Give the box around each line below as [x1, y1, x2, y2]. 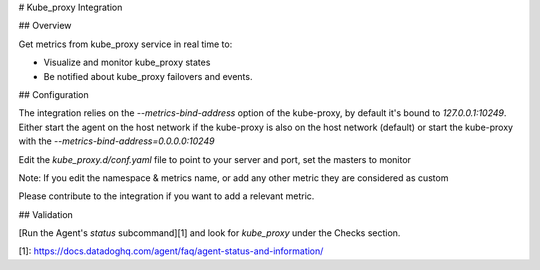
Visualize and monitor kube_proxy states [43, 56, 211, 69]
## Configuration [18, 88, 89, 100]
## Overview [18, 20, 72, 32]
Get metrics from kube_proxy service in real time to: [18, 38, 233, 50]
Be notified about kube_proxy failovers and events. [43, 70, 253, 82]
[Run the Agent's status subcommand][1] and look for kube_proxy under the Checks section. [18, 227, 401, 239]
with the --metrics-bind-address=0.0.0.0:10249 [18, 135, 215, 147]
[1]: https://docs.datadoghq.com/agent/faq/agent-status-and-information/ [18, 245, 324, 257]
